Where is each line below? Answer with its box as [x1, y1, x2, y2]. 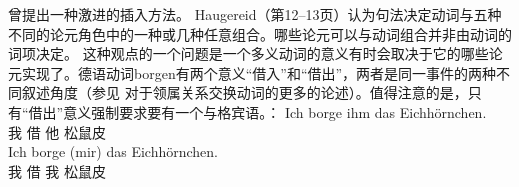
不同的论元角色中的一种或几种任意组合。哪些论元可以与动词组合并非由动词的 [8, 23, 512, 44]
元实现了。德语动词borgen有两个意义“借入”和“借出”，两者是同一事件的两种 [8, 62, 497, 83]
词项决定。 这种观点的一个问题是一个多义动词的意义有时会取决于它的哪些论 [8, 43, 503, 64]
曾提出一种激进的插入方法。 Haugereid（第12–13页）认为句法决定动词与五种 [8, 4, 502, 24]
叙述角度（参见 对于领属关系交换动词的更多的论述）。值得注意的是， [21, 82, 468, 103]
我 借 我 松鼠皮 [8, 160, 106, 181]
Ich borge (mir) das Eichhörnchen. [8, 141, 219, 162]
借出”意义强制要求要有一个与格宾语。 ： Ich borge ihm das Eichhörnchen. [28, 101, 487, 122]
